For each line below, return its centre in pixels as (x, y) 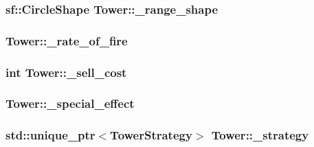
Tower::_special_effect (70, 103)
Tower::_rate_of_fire (67, 40)
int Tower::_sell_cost (66, 72)
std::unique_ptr (51, 135)
